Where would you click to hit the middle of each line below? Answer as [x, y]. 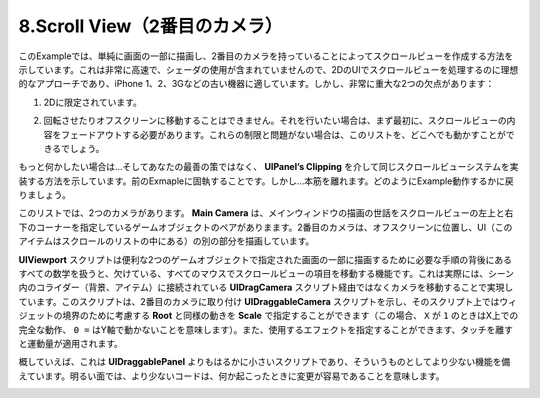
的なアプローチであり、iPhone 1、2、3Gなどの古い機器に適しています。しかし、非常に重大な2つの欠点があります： [256, 84]
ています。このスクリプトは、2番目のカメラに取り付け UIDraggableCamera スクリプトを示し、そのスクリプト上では [259, 301]
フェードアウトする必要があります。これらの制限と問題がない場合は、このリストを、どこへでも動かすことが [283, 134]
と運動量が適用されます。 [71, 343]
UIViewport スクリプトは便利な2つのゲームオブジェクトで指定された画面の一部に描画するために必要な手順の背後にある [265, 259]
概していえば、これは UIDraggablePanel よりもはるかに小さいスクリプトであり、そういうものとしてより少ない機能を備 [264, 362]
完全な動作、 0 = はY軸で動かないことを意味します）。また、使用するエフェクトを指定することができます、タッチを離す [266, 329]
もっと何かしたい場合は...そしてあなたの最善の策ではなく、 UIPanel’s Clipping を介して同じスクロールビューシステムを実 [268, 167]
